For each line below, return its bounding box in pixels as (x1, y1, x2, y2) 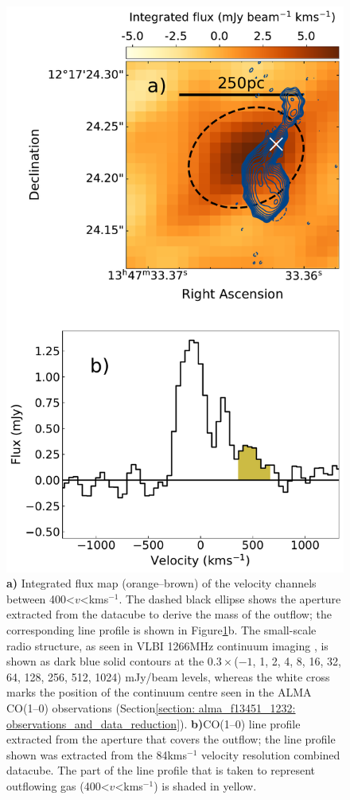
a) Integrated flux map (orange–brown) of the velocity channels (6, 575, 317, 591)
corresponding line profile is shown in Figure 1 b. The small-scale (6, 621, 317, 638)
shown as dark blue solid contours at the (6, 653, 204, 669)
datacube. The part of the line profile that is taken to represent (6, 762, 316, 779)
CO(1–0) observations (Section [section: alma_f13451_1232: (6, 699, 296, 716)
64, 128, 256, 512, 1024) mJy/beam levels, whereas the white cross (6, 668, 330, 685)
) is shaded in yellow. (154, 777, 257, 794)
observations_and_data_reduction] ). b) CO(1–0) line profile (6, 715, 301, 732)
